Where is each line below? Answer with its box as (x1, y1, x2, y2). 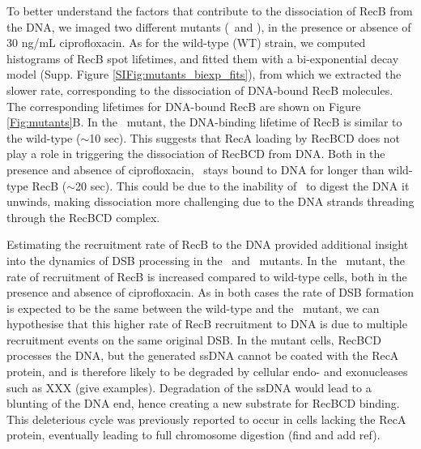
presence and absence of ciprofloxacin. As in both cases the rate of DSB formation (6, 284, 414, 301)
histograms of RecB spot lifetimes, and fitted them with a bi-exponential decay (6, 49, 399, 66)
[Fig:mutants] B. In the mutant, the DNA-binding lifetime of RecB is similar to (6, 113, 402, 130)
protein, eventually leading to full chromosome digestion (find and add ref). (6, 426, 381, 443)
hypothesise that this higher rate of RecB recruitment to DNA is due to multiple (6, 315, 407, 332)
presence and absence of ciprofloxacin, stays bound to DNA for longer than (6, 160, 385, 177)
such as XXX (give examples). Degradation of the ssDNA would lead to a (6, 378, 372, 396)
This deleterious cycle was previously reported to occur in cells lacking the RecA (6, 410, 406, 427)
